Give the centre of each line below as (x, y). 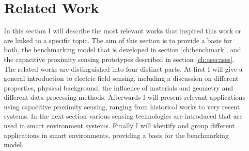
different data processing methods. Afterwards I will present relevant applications (125, 97)
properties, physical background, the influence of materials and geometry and (118, 87)
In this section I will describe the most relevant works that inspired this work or (123, 31)
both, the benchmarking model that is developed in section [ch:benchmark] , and (123, 50)
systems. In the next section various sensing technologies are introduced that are (123, 116)
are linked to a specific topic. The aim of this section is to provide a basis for (118, 40)
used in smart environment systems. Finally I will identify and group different (119, 126)
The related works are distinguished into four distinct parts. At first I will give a (123, 68)
